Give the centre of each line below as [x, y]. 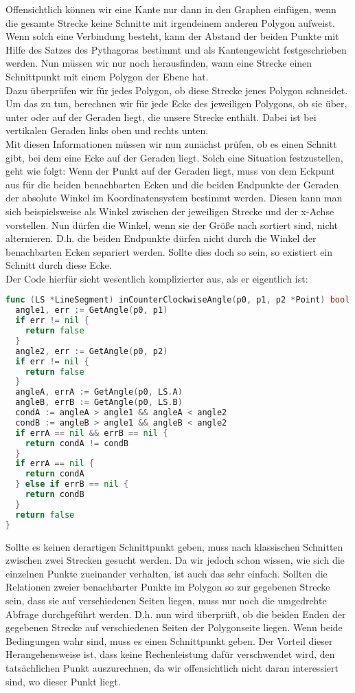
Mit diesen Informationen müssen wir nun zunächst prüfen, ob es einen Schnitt [171, 143]
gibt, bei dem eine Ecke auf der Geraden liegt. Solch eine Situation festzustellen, [174, 157]
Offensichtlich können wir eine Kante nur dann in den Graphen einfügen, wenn [171, 9]
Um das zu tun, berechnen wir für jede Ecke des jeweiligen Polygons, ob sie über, [176, 103]
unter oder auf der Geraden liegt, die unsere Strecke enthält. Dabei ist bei [161, 117]
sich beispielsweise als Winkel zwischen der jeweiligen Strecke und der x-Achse [170, 211]
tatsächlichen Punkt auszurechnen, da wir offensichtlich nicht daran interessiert [172, 667]
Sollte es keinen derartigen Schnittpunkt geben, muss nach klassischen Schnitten [174, 546]
